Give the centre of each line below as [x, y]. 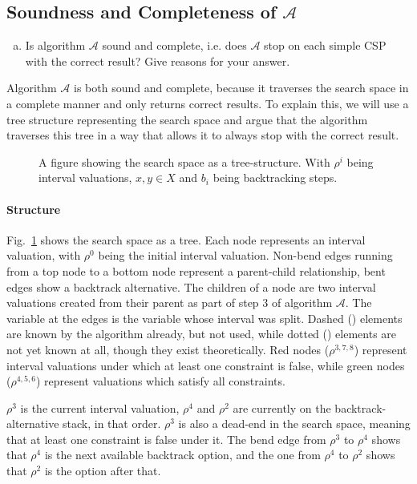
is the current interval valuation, [100, 407]
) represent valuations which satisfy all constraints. [160, 381]
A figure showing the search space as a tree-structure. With [184, 161]
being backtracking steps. [275, 177]
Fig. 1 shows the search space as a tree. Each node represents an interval [186, 239]
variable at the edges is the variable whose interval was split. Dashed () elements [204, 318]
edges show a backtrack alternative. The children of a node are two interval [191, 286]
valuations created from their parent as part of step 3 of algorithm [170, 302]
